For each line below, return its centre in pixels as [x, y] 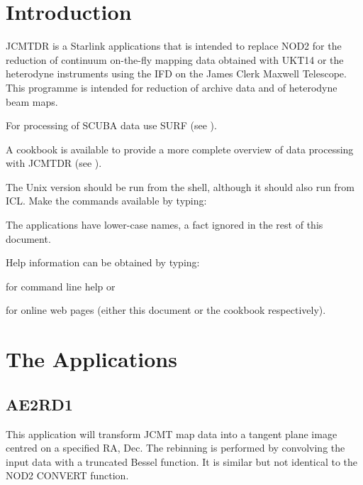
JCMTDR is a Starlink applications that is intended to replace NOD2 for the [174, 46]
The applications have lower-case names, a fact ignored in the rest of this [164, 225]
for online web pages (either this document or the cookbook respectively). [166, 310]
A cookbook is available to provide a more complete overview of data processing [180, 149]
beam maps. [32, 101]
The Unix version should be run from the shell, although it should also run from [180, 186]
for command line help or [61, 286]
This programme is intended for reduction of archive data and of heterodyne [172, 87]
